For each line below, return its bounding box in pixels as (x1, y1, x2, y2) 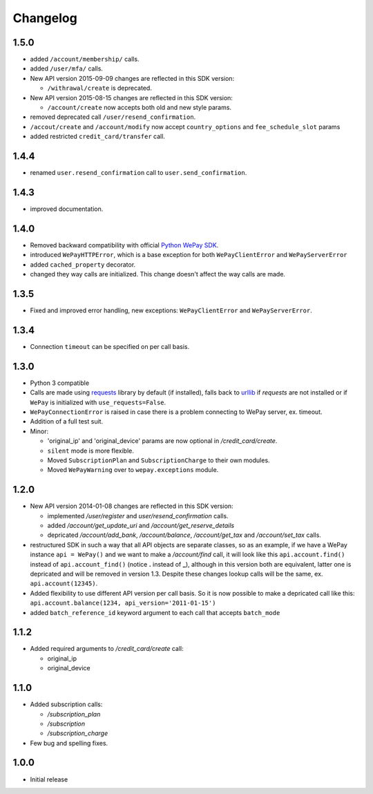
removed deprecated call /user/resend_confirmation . (30, 113, 196, 121)
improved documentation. (30, 205, 104, 213)
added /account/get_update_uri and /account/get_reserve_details (47, 522, 235, 529)
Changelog (12, 10, 77, 26)
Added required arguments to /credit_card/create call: (30, 645, 184, 653)
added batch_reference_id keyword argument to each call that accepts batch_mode (30, 608, 280, 616)
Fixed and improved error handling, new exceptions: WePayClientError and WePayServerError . (30, 306, 312, 314)
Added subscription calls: (30, 700, 103, 708)
